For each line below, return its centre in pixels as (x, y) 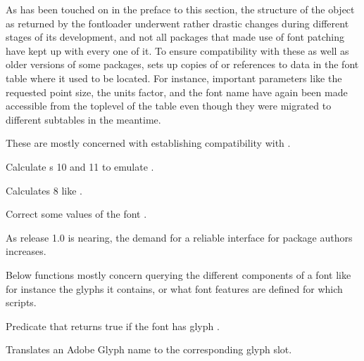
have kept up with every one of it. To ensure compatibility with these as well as (177, 50)
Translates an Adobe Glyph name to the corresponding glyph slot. (149, 349)
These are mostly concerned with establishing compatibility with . (148, 143)
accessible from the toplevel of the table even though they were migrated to (169, 106)
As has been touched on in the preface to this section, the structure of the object (180, 9)
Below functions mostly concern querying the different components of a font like (178, 274)
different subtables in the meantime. (83, 119)
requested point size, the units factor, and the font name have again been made (177, 92)
